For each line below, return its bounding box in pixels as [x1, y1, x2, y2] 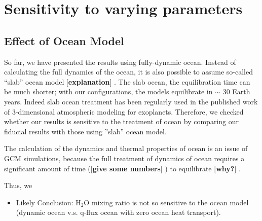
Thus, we [4, 180, 32, 191]
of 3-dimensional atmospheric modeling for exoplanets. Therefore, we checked [4, 106, 244, 117]
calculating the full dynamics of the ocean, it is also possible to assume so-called [4, 66, 253, 77]
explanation [68, 76, 110, 87]
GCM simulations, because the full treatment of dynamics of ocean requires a [4, 153, 245, 163]
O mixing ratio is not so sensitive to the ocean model [84, 197, 249, 207]
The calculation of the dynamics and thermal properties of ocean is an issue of [4, 143, 248, 154]
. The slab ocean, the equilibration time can [114, 76, 250, 87]
